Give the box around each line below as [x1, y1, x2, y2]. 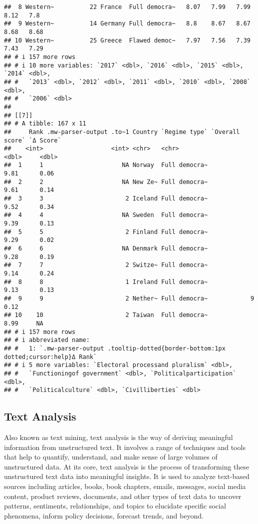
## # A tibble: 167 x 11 [4, 120, 86, 127]
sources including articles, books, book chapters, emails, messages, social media [4, 481, 246, 491]
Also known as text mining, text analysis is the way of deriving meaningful [4, 432, 233, 442]
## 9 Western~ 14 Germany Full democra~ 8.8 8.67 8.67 [4, 20, 251, 27]
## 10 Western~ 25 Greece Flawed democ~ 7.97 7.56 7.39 [4, 36, 251, 44]
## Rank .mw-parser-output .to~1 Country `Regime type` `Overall [4, 128, 240, 135]
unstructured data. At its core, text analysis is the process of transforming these [4, 461, 250, 471]
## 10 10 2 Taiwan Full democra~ [4, 311, 208, 319]
